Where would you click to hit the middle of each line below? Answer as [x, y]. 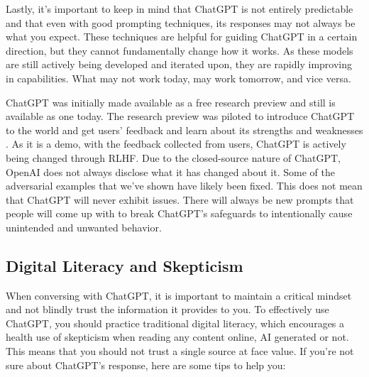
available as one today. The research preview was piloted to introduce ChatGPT [180, 116]
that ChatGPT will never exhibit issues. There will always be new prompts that [180, 199]
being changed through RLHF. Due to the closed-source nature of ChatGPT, [173, 157]
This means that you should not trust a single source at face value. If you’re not [180, 351]
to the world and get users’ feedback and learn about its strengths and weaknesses [184, 130]
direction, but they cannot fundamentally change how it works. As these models [180, 50]
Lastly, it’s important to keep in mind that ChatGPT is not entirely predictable [180, 9]
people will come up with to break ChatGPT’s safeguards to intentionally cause [179, 213]
